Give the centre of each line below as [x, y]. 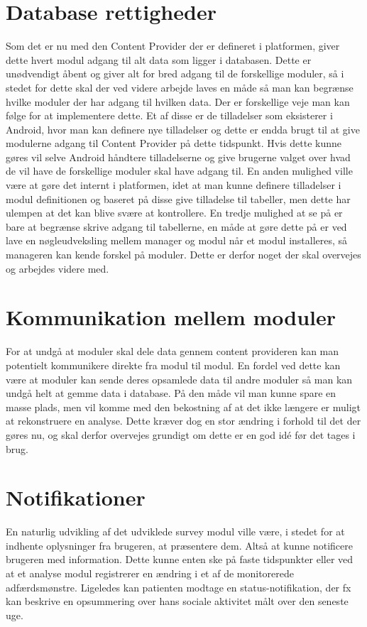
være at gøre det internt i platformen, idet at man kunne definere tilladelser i [174, 185]
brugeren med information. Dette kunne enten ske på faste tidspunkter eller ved [180, 559]
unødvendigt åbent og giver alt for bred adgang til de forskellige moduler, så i [175, 73]
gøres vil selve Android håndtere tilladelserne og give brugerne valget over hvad [178, 157]
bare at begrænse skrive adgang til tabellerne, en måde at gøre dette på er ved [176, 226]
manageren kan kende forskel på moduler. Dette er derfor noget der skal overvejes [183, 255]
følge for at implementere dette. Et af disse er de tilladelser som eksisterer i [169, 115]
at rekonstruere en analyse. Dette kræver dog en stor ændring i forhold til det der [183, 421]
